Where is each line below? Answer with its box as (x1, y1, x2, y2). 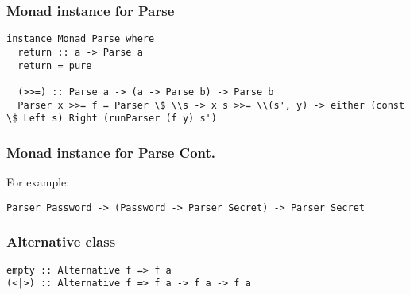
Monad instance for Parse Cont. (6, 142, 216, 162)
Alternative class (6, 232, 116, 251)
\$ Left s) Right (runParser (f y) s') (6, 113, 217, 125)
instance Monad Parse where (6, 33, 155, 45)
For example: (6, 174, 70, 190)
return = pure (17, 59, 92, 71)
